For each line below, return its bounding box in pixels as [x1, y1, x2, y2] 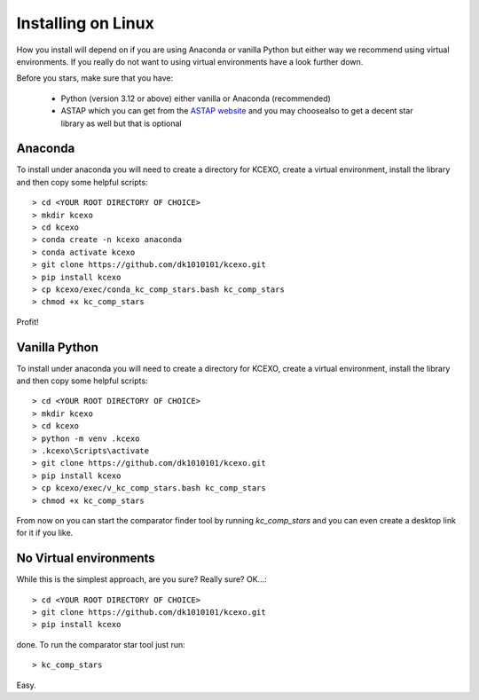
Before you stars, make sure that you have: [16, 73, 173, 83]
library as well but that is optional [60, 118, 182, 129]
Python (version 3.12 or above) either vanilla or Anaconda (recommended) [60, 93, 332, 104]
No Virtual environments [16, 551, 155, 566]
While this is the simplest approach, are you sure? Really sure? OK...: [16, 574, 267, 585]
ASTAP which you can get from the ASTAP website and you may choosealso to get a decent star [60, 106, 413, 116]
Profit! [16, 316, 39, 327]
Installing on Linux [16, 13, 154, 33]
